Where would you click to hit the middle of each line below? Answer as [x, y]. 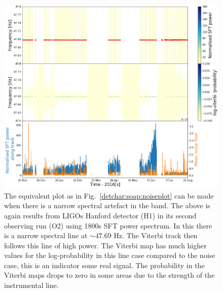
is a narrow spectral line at [46, 235]
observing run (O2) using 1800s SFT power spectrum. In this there [108, 225]
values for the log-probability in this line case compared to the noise [110, 255]
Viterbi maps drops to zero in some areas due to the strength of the [109, 275]
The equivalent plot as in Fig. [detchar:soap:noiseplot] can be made [109, 195]
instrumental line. [31, 285]
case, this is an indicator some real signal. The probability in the [104, 265]
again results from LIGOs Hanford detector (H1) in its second [100, 215]
